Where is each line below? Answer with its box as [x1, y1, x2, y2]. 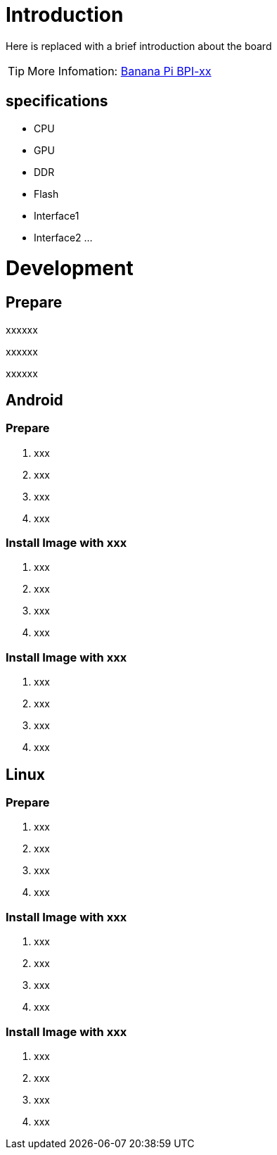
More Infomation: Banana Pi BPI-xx [27, 63, 212, 78]
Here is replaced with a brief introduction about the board [6, 39, 272, 52]
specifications [6, 92, 108, 111]
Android [6, 391, 63, 409]
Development [6, 256, 134, 281]
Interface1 [34, 209, 79, 222]
